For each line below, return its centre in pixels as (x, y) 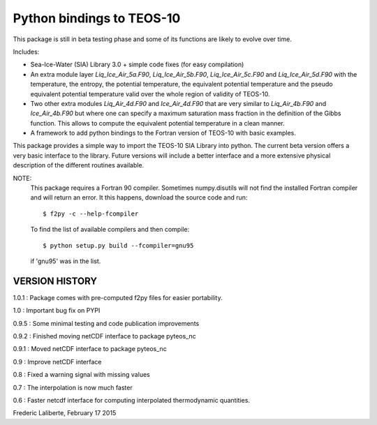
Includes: (26, 52)
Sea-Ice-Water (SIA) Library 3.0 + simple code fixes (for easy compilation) (137, 65)
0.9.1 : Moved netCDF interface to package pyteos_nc (90, 349)
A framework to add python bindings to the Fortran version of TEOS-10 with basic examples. (163, 133)
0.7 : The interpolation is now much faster (73, 387)
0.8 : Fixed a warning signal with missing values (81, 375)
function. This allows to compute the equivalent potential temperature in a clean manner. (158, 123)
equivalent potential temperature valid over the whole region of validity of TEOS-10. (150, 94)
